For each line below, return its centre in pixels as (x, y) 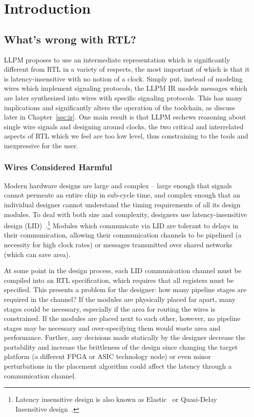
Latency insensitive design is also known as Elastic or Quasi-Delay (116, 399)
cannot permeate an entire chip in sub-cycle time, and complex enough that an (122, 195)
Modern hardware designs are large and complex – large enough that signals (118, 185)
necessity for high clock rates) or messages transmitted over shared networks (118, 244)
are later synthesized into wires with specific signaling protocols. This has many (123, 97)
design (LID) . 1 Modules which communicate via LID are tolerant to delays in (121, 225)
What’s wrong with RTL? (70, 39)
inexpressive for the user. (41, 145)
